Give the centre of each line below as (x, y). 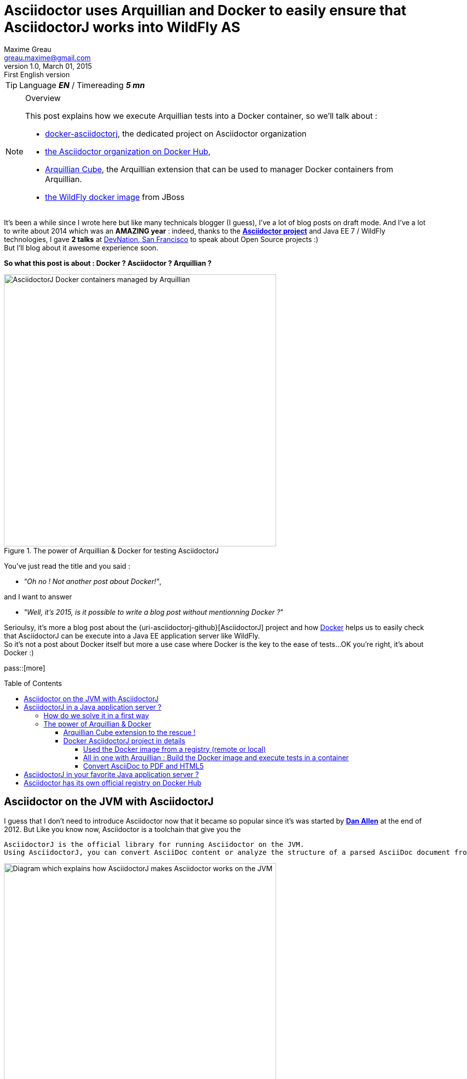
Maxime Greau (28, 49)
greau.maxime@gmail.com (47, 57)
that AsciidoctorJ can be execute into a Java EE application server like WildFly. (132, 636)
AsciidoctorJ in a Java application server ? (93, 707)
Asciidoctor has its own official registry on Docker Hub (113, 783)
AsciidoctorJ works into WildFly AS (122, 27)
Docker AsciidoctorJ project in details (124, 740)
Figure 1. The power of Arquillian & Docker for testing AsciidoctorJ (112, 550)
